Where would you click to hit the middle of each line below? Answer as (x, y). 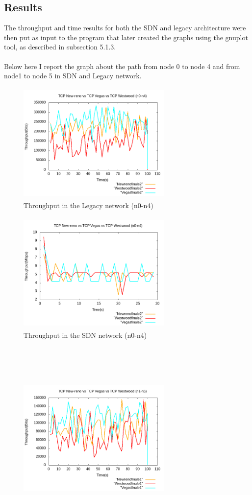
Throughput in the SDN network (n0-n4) (85, 335)
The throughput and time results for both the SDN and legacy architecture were (125, 28)
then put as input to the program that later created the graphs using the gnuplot (126, 37)
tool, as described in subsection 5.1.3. (60, 47)
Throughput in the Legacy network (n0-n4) (88, 205)
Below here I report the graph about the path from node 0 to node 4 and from (122, 66)
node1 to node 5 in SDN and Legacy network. (73, 76)
